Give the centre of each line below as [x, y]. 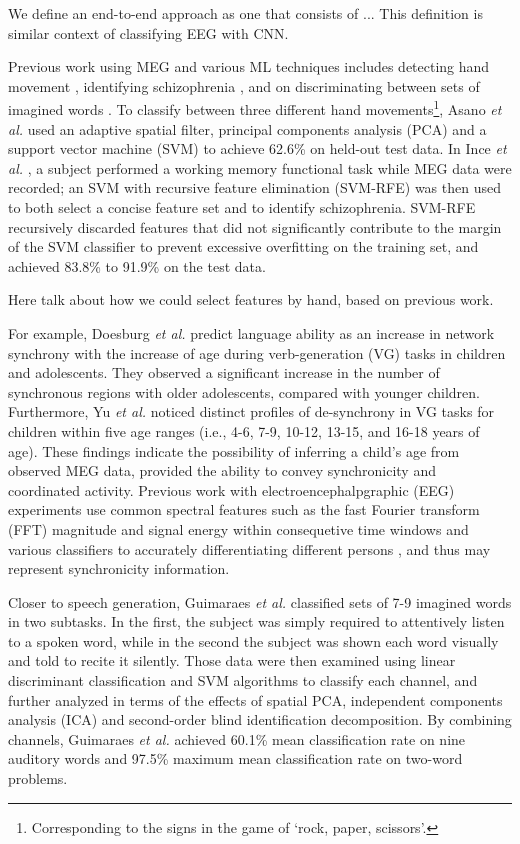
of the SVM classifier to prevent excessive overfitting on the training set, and [243, 246]
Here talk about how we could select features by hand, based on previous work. [251, 299]
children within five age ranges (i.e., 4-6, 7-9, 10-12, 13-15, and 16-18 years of [244, 430]
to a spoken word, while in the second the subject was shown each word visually [253, 640]
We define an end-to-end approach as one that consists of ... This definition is [245, 13]
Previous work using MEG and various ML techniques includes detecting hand [249, 66]
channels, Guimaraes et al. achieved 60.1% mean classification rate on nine [237, 738]
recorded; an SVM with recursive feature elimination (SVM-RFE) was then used [254, 187]
